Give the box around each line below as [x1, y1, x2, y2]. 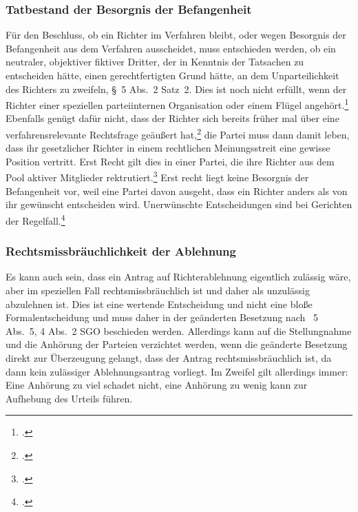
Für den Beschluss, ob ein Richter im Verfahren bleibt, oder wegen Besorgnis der [6, 28, 346, 42]
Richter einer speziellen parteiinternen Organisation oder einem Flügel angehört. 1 [6, 96, 349, 112]
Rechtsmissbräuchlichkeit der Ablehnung [6, 243, 236, 260]
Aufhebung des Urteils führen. [6, 391, 133, 405]
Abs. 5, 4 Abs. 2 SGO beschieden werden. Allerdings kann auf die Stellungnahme [6, 323, 352, 338]
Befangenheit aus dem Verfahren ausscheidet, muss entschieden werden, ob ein [6, 41, 336, 55]
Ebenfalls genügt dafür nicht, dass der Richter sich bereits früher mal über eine [6, 111, 339, 125]
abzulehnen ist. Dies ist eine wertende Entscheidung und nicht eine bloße [6, 296, 313, 311]
